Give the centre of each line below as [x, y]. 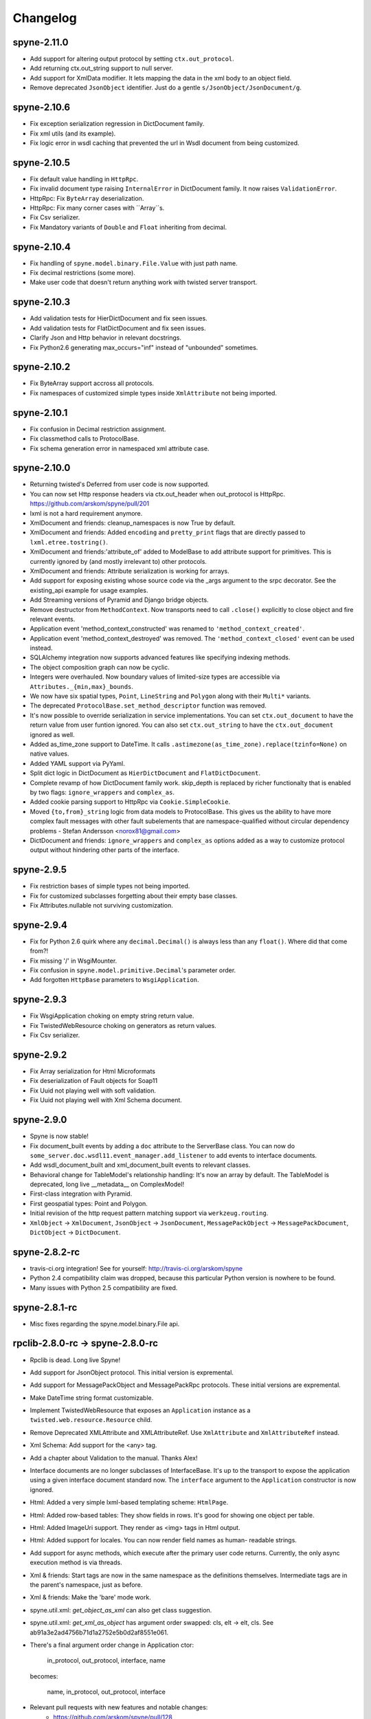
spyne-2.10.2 [42, 367]
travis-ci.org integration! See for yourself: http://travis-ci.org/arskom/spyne [136, 1268]
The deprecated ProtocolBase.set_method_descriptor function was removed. [148, 705]
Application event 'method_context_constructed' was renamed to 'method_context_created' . [167, 628]
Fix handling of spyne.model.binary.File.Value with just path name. [134, 263]
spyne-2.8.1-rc [45, 1307]
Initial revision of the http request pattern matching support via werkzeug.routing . [149, 1213]
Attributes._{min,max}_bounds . [82, 686]
